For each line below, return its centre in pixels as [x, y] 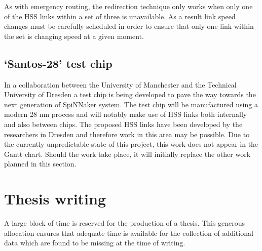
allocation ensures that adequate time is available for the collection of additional [129, 233]
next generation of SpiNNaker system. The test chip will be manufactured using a [131, 104]
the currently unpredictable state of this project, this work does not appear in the [131, 144]
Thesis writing [55, 199]
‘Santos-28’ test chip [58, 63]
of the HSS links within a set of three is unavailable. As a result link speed [120, 16]
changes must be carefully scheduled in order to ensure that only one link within [129, 26]
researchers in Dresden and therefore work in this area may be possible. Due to [127, 134]
